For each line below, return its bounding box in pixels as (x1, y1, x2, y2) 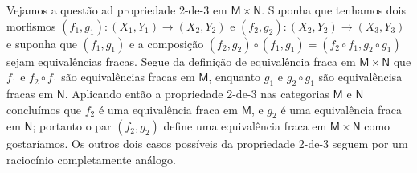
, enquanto (208, 68, 261, 85)
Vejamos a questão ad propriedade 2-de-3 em (6, 2, 227, 18)
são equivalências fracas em (61, 68, 195, 85)
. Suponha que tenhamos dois (261, 2, 407, 18)
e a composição (129, 35, 204, 51)
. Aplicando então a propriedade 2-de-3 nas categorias (64, 84, 329, 101)
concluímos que (6, 101, 82, 117)
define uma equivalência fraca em (163, 117, 327, 134)
